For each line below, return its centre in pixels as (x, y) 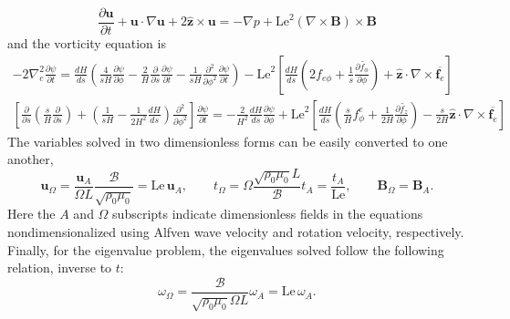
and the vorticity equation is (87, 43)
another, (31, 159)
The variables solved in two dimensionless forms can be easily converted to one (228, 141)
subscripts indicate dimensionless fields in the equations (268, 214)
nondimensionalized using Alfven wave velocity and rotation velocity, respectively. (236, 232)
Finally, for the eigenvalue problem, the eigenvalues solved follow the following (226, 249)
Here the (31, 214)
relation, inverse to (60, 268)
